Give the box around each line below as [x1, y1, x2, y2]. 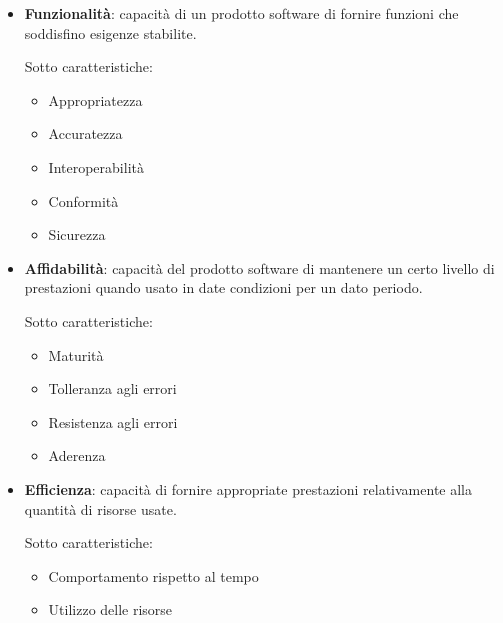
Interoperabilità [48, 156, 144, 177]
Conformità [48, 190, 119, 211]
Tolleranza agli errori [48, 378, 177, 399]
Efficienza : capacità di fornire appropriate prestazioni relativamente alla [24, 478, 472, 499]
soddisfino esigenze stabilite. [24, 22, 197, 43]
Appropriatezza [48, 89, 143, 110]
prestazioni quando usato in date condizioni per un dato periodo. [24, 277, 423, 298]
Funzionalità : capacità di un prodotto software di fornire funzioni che [24, 3, 459, 23]
